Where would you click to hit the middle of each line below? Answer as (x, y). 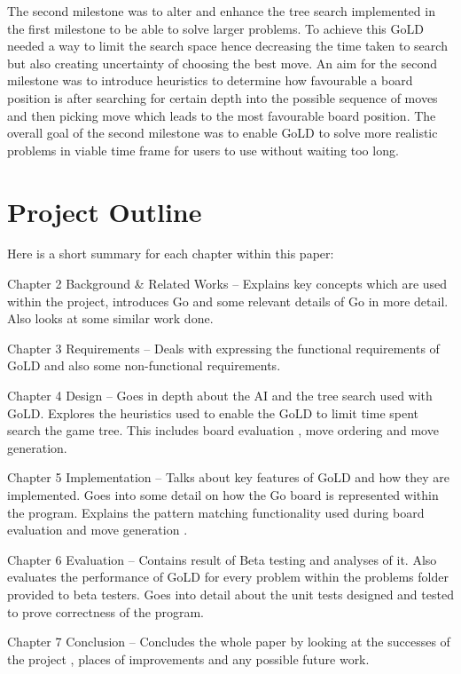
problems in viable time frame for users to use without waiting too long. (203, 150)
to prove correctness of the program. (105, 611)
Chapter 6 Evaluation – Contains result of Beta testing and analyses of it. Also (222, 559)
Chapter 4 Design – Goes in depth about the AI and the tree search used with (220, 396)
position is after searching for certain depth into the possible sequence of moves (223, 97)
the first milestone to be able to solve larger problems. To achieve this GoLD (215, 28)
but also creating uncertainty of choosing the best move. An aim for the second (222, 63)
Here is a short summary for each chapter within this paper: (171, 254)
